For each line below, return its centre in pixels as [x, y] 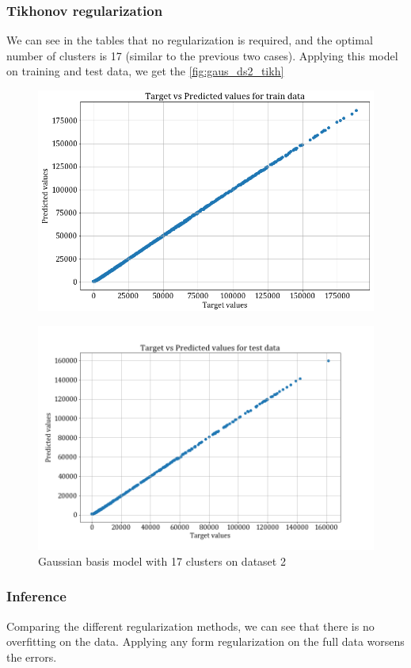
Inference [36, 596]
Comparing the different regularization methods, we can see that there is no [190, 626]
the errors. [32, 656]
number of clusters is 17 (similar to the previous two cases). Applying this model [202, 55]
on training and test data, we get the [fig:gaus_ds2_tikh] [145, 71]
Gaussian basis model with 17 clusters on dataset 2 [162, 561]
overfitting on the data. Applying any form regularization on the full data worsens [205, 641]
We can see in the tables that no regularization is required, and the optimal [190, 40]
